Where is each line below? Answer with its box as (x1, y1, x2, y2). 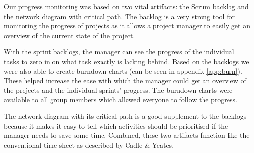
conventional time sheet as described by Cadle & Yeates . (4, 139, 174, 150)
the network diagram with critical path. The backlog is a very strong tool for (4, 11, 235, 21)
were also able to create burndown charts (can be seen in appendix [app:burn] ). (4, 66, 242, 76)
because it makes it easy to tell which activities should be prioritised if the (4, 120, 228, 131)
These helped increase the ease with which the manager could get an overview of (4, 75, 246, 86)
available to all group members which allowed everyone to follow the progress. (4, 94, 237, 105)
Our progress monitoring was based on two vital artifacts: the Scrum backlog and (4, 1, 249, 11)
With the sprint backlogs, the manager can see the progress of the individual (4, 46, 234, 57)
